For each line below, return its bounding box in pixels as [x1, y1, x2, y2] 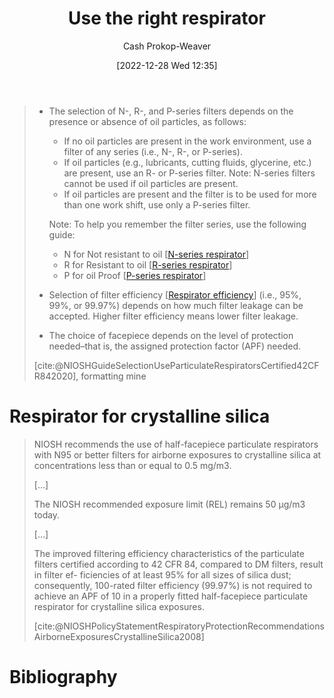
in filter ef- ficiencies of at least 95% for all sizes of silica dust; [33, 568, 292, 581]
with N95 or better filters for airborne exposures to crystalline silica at [33, 448, 322, 461]
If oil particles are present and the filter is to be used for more [63, 188, 317, 200]
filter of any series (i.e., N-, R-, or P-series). [63, 145, 243, 157]
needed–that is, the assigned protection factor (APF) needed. [48, 340, 302, 352]
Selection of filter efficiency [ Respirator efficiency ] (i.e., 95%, [48, 288, 302, 301]
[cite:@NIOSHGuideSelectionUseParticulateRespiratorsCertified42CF [33, 359, 320, 371]
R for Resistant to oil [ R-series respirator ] [63, 258, 233, 271]
